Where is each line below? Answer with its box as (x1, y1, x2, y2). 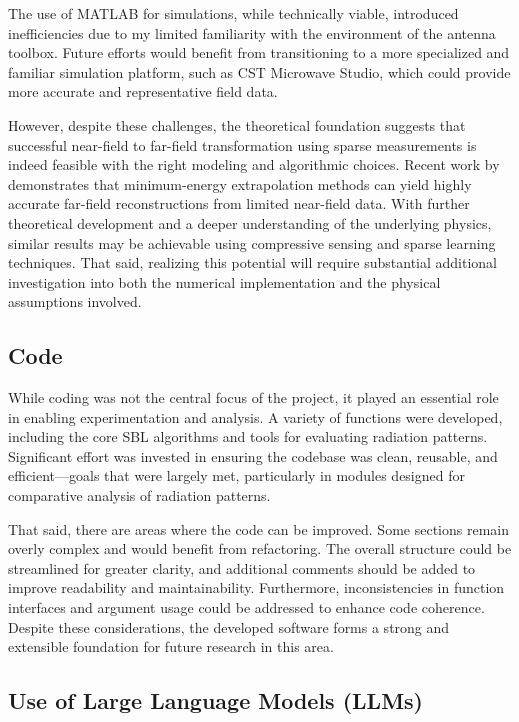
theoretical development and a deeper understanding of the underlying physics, (8, 212, 492, 233)
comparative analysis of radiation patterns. (8, 485, 271, 506)
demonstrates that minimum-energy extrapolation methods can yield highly (8, 173, 472, 194)
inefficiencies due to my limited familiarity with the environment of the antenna (8, 22, 496, 43)
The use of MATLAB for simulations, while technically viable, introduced (8, 3, 459, 23)
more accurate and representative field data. (8, 81, 278, 102)
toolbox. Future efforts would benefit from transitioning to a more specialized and (8, 42, 510, 63)
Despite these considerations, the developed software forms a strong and (8, 616, 450, 637)
